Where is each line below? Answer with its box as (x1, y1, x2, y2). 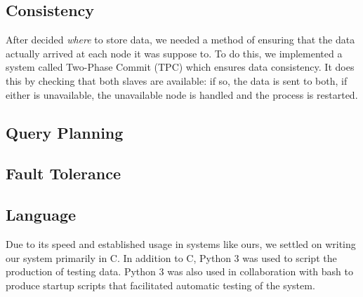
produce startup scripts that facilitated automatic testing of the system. (6, 277, 315, 292)
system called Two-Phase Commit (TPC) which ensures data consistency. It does (6, 60, 355, 74)
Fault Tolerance (6, 163, 121, 184)
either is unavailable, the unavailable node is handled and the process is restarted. (6, 87, 358, 102)
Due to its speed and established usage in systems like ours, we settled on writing (6, 236, 356, 251)
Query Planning (6, 121, 124, 143)
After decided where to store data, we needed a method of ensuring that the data (6, 32, 355, 47)
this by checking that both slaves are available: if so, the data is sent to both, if (6, 73, 348, 88)
